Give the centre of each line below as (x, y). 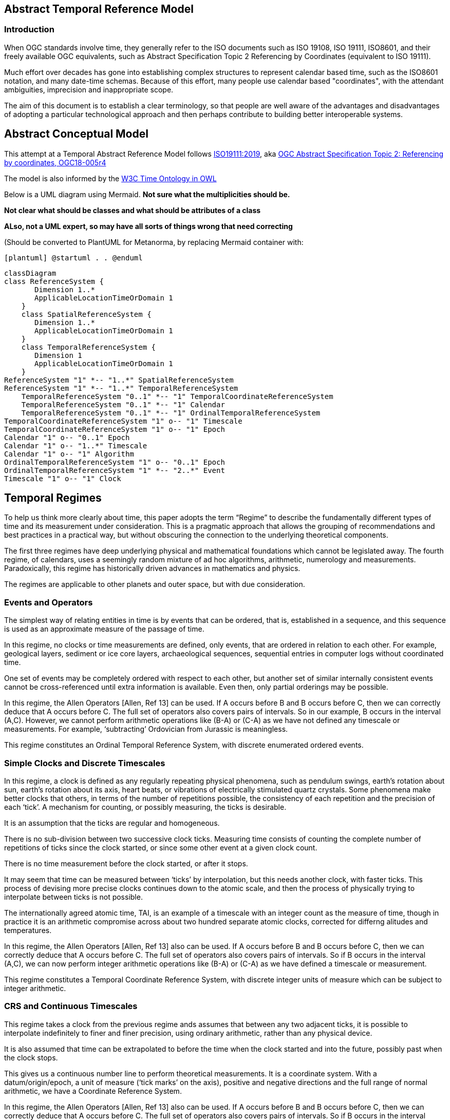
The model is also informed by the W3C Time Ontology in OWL (110, 178)
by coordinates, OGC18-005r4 (55, 162)
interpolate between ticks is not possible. (73, 897)
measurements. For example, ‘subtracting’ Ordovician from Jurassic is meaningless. (146, 729)
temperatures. (28, 930)
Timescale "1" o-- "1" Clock (63, 478)
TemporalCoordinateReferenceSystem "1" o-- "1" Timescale (123, 421)
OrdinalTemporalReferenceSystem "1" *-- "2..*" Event (115, 470)
